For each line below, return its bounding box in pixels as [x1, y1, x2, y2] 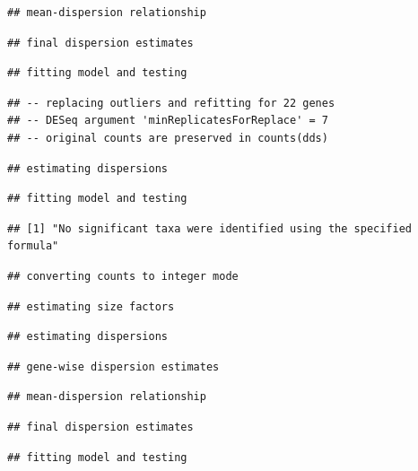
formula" [7, 240, 59, 253]
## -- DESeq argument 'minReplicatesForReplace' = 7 [7, 114, 328, 127]
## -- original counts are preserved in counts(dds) [7, 131, 328, 144]
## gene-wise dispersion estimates [7, 360, 220, 373]
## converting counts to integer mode [7, 269, 239, 283]
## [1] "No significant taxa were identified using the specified [7, 222, 413, 235]
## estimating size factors [7, 300, 175, 313]
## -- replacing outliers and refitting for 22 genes [7, 96, 335, 109]
